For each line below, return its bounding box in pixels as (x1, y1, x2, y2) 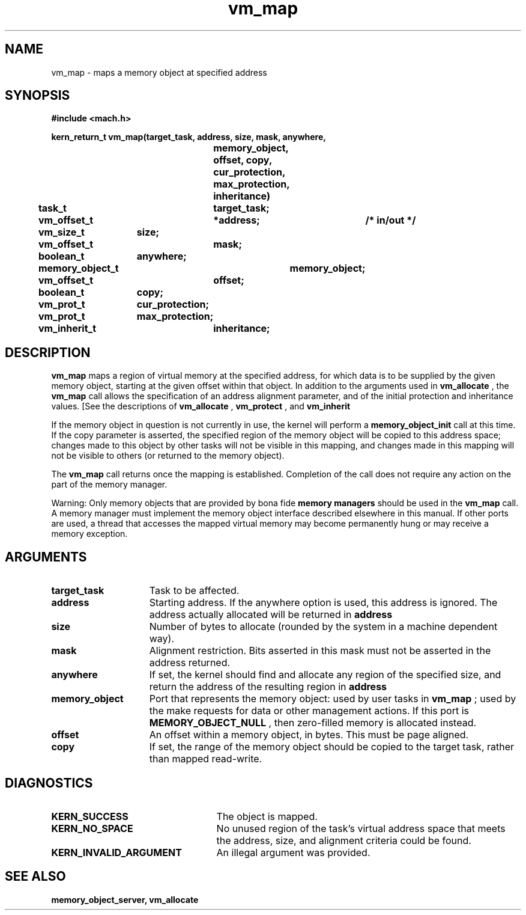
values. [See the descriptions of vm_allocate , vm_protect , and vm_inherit (51, 401, 351, 412)
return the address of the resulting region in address (149, 681, 387, 693)
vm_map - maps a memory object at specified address (51, 67, 267, 78)
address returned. (149, 656, 231, 669)
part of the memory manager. (51, 479, 168, 490)
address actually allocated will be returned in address (149, 608, 393, 621)
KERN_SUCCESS (51, 810, 128, 822)
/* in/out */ (365, 214, 416, 227)
